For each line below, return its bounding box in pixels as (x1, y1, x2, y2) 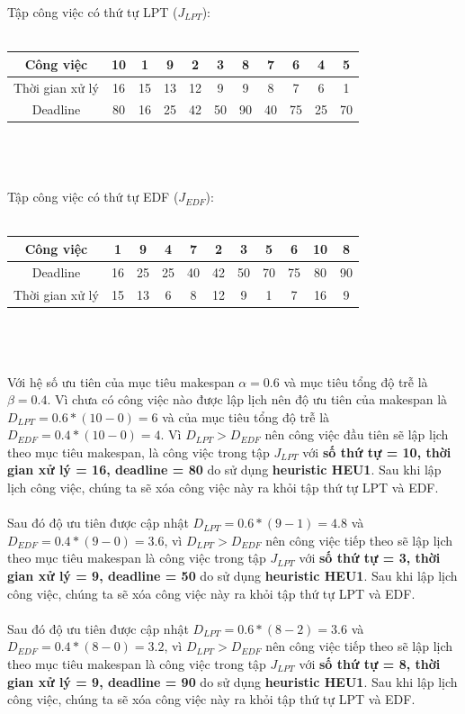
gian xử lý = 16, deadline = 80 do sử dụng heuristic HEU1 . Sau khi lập (7, 460, 442, 479)
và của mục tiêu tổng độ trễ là (162, 407, 330, 426)
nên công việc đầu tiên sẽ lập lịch (264, 425, 449, 444)
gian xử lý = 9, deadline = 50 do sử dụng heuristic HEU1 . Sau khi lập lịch (7, 566, 458, 585)
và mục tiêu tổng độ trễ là (283, 372, 428, 391)
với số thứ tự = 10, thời (302, 442, 452, 461)
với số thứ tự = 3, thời (299, 548, 441, 567)
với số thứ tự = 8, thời (299, 655, 441, 673)
